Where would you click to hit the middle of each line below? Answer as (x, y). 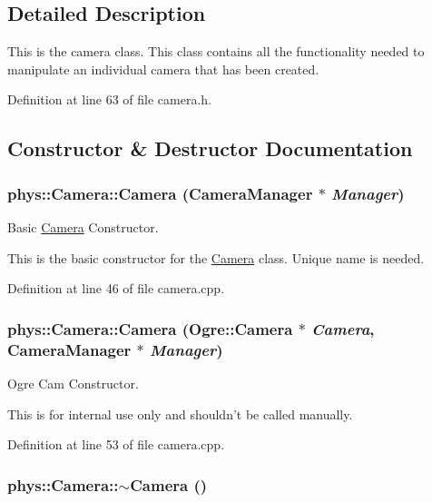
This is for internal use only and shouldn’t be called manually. (180, 413)
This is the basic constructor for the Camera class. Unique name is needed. (216, 257)
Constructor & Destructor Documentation (210, 148)
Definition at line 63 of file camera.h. (110, 99)
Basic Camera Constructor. (83, 226)
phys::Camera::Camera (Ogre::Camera (150, 328)
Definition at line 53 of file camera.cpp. (116, 444)
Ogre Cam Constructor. (73, 383)
